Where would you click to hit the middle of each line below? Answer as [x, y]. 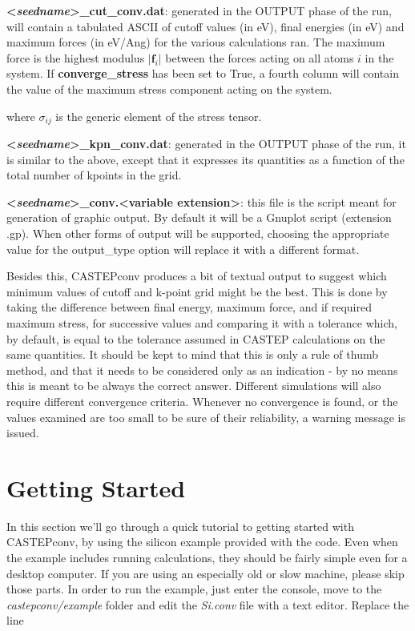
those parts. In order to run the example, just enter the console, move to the [194, 589]
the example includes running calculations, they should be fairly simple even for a [207, 558]
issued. [23, 433]
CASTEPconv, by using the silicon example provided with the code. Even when [202, 542]
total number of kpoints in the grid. [94, 175]
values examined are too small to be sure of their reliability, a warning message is [206, 417]
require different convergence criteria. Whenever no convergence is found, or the [202, 401]
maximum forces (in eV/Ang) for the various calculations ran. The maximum [196, 42]
